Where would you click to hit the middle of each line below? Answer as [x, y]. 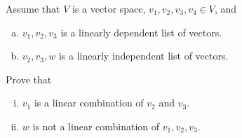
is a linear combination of [89, 103]
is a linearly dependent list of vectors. [141, 32]
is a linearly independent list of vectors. [143, 56]
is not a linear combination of [96, 126]
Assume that [33, 8]
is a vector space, [109, 8]
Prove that [29, 79]
